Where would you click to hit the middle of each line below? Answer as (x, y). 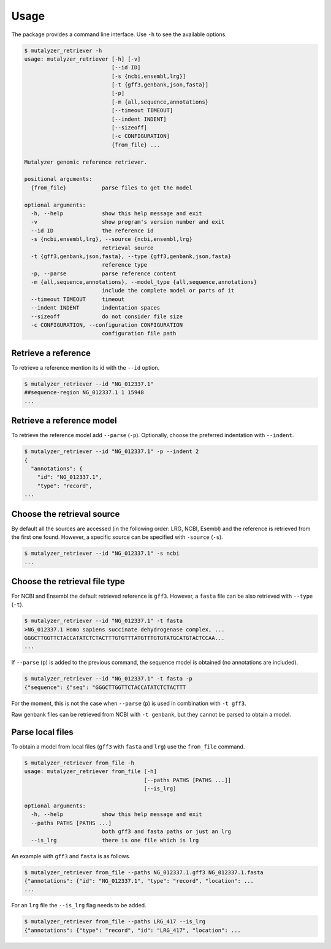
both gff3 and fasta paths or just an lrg (166, 832)
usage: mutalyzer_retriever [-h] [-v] (82, 59)
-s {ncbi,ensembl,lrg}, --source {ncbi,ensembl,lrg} (112, 239)
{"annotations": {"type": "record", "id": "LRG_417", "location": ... (133, 930)
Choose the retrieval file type (68, 581)
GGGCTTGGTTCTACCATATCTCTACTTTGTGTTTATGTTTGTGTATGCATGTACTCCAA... (124, 638)
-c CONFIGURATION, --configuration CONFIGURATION (107, 325)
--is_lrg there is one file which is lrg (115, 840)
